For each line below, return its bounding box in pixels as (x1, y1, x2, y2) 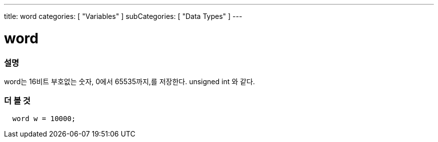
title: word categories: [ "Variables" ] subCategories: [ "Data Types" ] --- (4, 12, 242, 20)
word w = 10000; (12, 114, 76, 123)
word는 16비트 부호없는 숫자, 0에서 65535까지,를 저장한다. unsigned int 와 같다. (4, 77, 255, 86)
